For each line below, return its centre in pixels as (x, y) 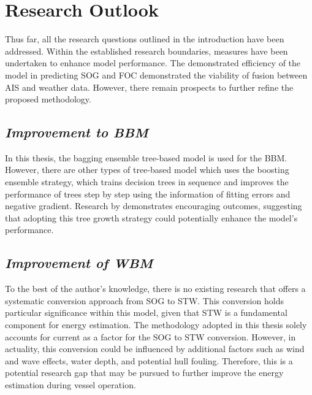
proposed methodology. (48, 99)
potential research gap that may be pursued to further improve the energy (144, 373)
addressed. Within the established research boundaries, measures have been (146, 51)
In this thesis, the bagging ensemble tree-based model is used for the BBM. (146, 157)
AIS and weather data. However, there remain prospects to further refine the (149, 87)
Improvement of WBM (79, 263)
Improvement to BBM (77, 132)
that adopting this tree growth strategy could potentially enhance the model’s (151, 217)
